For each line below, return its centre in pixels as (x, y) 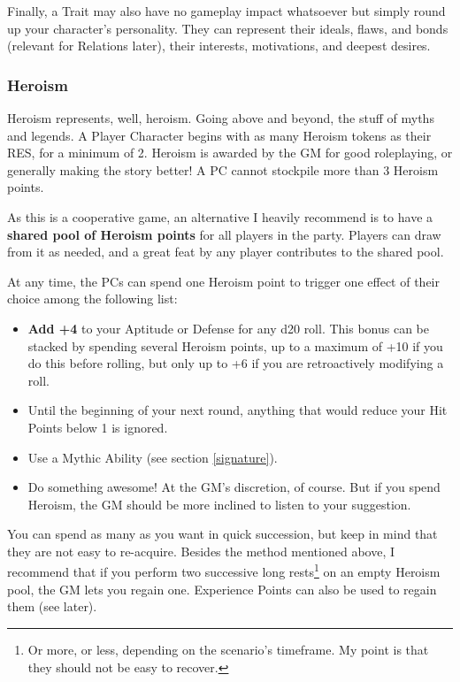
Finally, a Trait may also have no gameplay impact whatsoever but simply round (226, 11)
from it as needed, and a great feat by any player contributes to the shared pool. (226, 252)
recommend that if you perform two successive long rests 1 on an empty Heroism (224, 571)
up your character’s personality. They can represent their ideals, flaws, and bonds (228, 28)
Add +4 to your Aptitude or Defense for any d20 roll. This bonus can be (228, 328)
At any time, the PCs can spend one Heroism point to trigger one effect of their (223, 281)
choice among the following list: (92, 299)
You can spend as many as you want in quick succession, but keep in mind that (222, 534)
